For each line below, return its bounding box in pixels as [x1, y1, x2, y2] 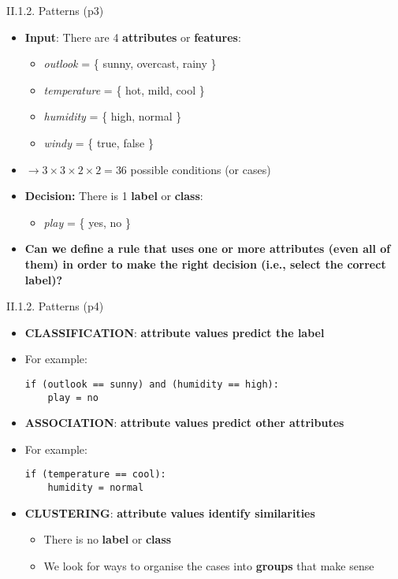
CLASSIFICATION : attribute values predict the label [24, 324, 325, 340]
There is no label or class [43, 531, 172, 547]
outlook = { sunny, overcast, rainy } [43, 55, 217, 72]
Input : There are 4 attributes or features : [24, 28, 241, 45]
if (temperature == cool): [24, 469, 166, 481]
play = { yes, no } [43, 213, 131, 230]
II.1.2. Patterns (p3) [6, 2, 104, 18]
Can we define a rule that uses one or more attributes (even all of [24, 240, 391, 257]
